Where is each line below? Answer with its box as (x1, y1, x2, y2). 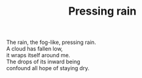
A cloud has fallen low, (6, 45, 63, 52)
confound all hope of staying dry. (6, 65, 90, 72)
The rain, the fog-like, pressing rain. (6, 38, 96, 46)
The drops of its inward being (6, 58, 80, 65)
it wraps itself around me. (6, 52, 71, 59)
